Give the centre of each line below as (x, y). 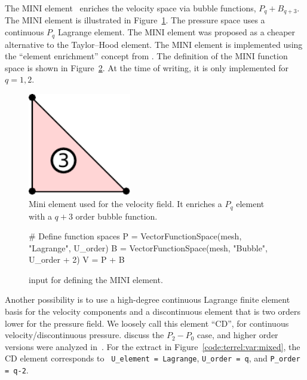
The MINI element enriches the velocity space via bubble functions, (131, 8)
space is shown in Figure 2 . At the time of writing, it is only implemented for (147, 67)
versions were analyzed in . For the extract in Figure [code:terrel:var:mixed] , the (153, 346)
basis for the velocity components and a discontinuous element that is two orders (153, 311)
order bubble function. (116, 216)
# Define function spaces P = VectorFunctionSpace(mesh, (135, 236)
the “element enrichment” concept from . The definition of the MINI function (146, 56)
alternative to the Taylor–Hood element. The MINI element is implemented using (154, 44)
